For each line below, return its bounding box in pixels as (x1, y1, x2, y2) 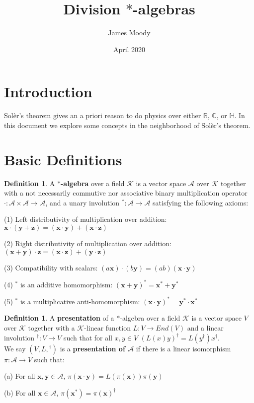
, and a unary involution (45, 197, 120, 207)
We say (4, 343, 26, 353)
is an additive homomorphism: (20, 279, 113, 289)
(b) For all (4, 387, 36, 398)
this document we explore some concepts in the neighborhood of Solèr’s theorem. (4, 120, 251, 130)
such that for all (63, 332, 112, 342)
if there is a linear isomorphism (136, 343, 231, 353)
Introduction (4, 81, 92, 102)
